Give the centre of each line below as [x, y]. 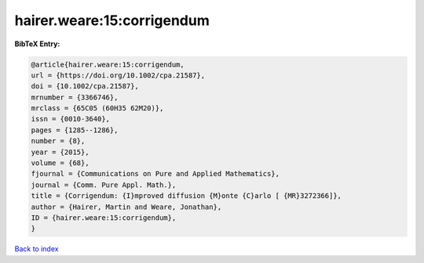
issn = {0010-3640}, [70, 119]
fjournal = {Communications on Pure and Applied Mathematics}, [155, 174]
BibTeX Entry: [37, 44]
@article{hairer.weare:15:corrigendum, [108, 64]
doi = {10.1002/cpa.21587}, [85, 86]
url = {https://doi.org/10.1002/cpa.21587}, [118, 75]
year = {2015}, [60, 152]
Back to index [37, 249]
